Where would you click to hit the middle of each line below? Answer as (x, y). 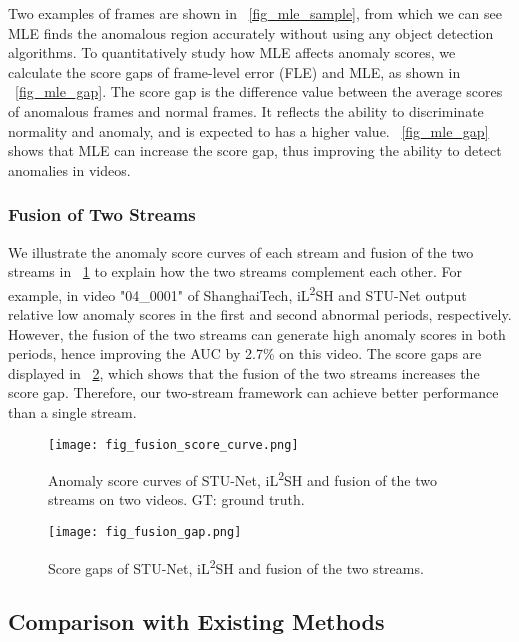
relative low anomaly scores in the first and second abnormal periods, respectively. (260, 314)
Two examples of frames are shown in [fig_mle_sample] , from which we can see (255, 13)
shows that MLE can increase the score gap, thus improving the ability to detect (255, 150)
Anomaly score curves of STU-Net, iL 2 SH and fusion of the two (242, 478)
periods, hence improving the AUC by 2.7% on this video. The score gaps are (245, 353)
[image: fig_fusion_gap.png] (145, 532)
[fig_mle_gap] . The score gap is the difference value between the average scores (259, 91)
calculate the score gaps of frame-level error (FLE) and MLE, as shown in (234, 71)
